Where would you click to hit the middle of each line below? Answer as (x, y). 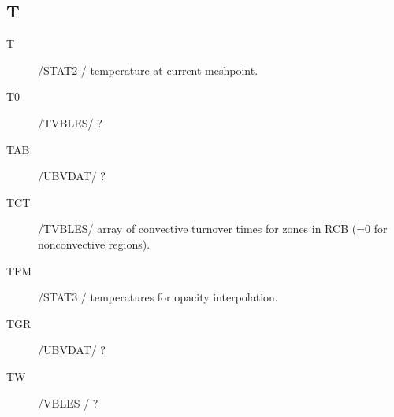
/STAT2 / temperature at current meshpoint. (148, 70)
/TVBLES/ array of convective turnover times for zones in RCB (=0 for (213, 229)
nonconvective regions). (94, 244)
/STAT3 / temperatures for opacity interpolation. (158, 297)
